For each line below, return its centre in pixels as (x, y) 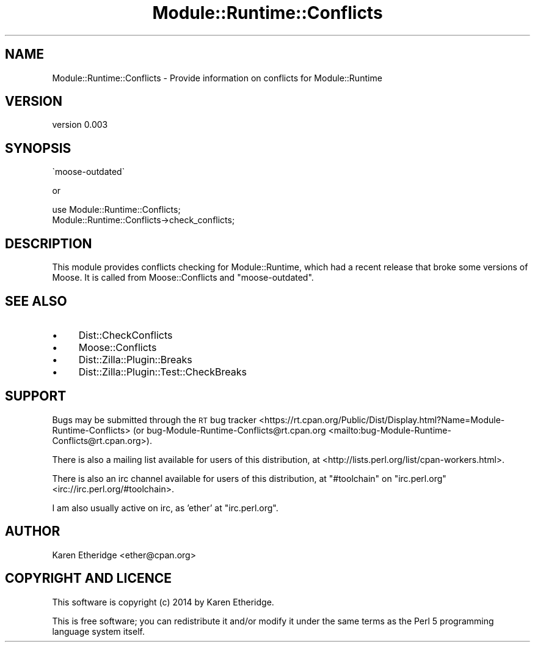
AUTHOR (33, 531)
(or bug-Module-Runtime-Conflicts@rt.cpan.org (229, 430)
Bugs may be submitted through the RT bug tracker (154, 420)
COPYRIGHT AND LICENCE (88, 579)
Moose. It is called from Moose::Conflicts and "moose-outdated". (183, 278)
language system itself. (98, 631)
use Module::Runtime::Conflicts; (116, 210)
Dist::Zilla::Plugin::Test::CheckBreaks (162, 372)
